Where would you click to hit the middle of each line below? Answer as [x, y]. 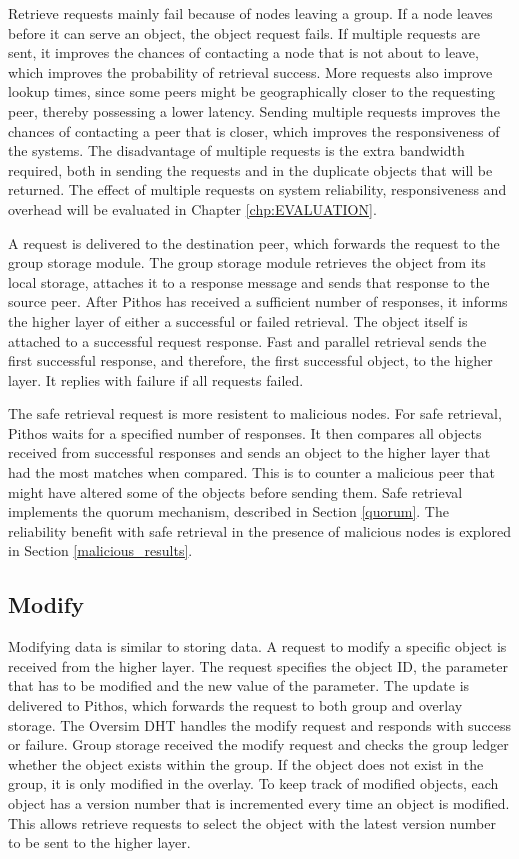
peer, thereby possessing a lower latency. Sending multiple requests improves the [254, 110]
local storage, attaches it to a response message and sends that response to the [249, 281]
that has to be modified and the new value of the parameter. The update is [239, 685]
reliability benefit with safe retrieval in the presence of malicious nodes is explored [260, 530]
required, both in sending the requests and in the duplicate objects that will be [250, 169]
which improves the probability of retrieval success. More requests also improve [250, 71]
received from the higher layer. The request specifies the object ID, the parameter [258, 665]
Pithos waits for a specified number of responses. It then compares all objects [245, 432]
